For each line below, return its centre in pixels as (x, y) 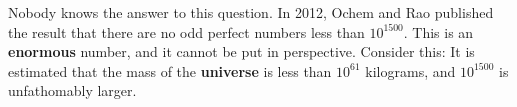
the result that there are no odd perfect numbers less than (186, 31)
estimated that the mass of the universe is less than (170, 70)
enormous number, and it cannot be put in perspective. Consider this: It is (241, 51)
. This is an (438, 31)
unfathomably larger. (72, 90)
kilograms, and (410, 70)
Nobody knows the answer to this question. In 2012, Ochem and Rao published (251, 12)
